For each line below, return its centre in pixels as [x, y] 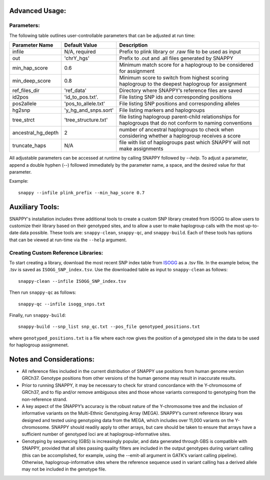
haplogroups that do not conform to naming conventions [186, 123]
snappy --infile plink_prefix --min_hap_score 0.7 [81, 192]
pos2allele [24, 104]
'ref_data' [75, 91]
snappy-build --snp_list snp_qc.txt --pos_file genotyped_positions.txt [109, 327]
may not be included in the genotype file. [64, 469]
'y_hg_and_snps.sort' [89, 110]
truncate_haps [29, 146]
